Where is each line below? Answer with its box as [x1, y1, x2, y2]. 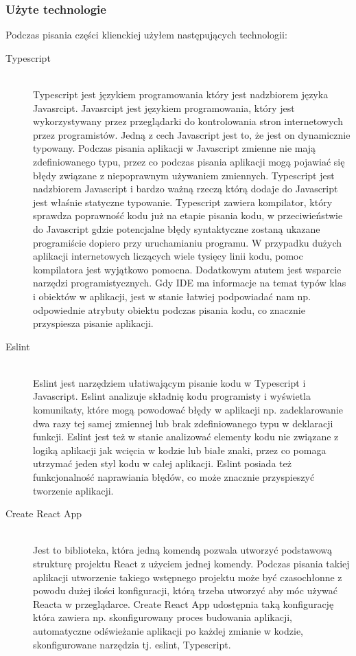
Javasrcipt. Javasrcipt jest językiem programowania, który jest [33, 100, 295, 115]
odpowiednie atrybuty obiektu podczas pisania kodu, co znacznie [33, 302, 305, 317]
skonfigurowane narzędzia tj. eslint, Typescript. [33, 637, 231, 651]
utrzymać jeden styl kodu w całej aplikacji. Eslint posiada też [33, 456, 292, 471]
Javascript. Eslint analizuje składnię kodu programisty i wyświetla [33, 389, 311, 403]
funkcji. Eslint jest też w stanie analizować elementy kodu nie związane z [33, 429, 339, 444]
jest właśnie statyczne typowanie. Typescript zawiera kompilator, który [33, 194, 333, 209]
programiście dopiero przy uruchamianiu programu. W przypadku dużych [33, 235, 342, 249]
